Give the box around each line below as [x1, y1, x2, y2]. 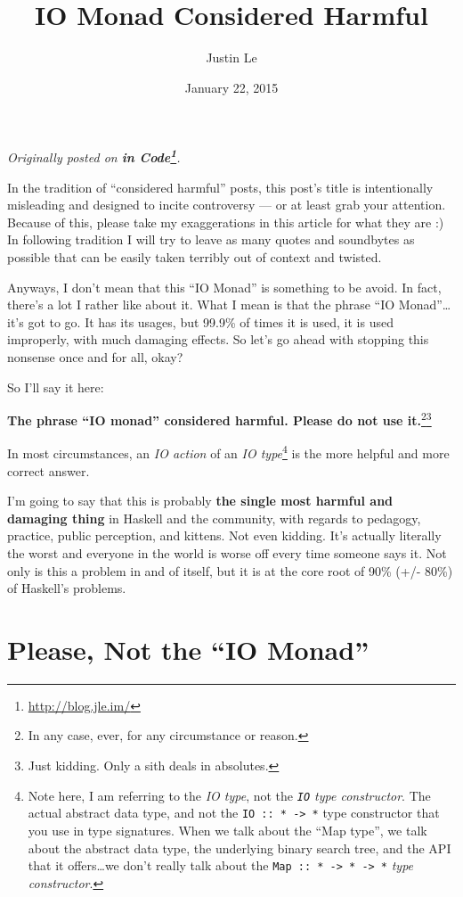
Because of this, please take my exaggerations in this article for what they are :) [7, 212, 444, 231]
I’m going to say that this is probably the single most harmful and [7, 491, 394, 510]
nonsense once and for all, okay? [7, 347, 183, 366]
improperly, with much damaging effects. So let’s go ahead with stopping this [7, 330, 429, 349]
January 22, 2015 [184, 78, 279, 96]
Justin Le [206, 48, 257, 67]
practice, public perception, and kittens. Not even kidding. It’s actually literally [7, 526, 442, 545]
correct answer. [7, 461, 90, 480]
